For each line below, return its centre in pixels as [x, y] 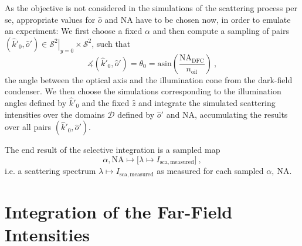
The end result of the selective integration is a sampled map [113, 150]
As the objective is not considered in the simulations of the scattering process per [151, 8]
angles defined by [36, 102]
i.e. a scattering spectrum [50, 171]
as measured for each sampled [210, 171]
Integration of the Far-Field [119, 211]
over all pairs [28, 127]
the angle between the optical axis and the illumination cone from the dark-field [149, 79]
